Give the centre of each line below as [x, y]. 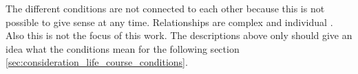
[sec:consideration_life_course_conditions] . [97, 62]
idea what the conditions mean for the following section [123, 48]
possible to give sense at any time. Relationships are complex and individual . [169, 22]
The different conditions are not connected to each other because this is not [165, 8]
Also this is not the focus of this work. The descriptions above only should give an [179, 35]
